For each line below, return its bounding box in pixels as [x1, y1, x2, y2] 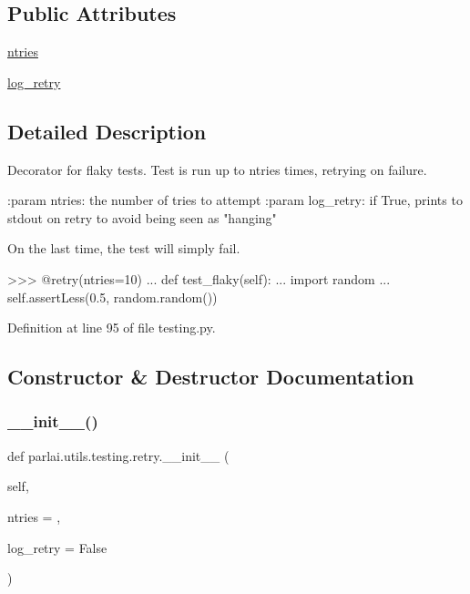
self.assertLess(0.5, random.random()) [7, 287, 218, 306]
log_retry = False [7, 538, 107, 557]
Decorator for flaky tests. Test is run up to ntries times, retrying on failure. [7, 159, 427, 179]
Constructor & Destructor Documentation [7, 363, 414, 391]
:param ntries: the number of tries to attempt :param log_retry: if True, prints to [7, 190, 463, 210]
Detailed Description [7, 117, 207, 145]
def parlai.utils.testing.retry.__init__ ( [7, 445, 230, 465]
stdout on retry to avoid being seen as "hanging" [7, 208, 277, 227]
